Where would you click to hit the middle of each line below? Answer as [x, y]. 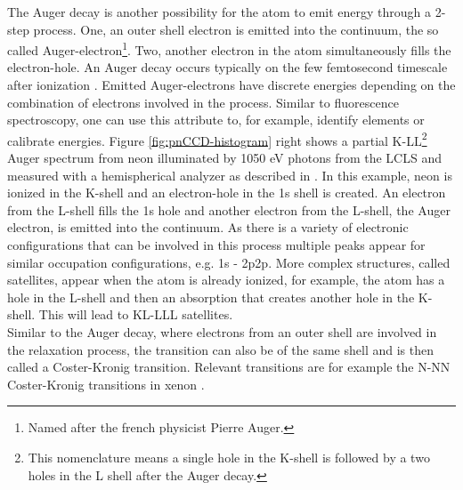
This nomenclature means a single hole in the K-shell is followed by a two [229, 457]
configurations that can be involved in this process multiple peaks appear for [216, 245]
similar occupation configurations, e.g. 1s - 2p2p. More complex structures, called [229, 262]
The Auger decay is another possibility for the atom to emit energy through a [219, 12]
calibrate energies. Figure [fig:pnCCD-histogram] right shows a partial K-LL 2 [217, 139]
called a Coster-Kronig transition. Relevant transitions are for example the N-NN [229, 367]
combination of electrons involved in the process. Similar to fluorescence [203, 102]
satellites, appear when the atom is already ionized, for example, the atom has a [226, 280]
